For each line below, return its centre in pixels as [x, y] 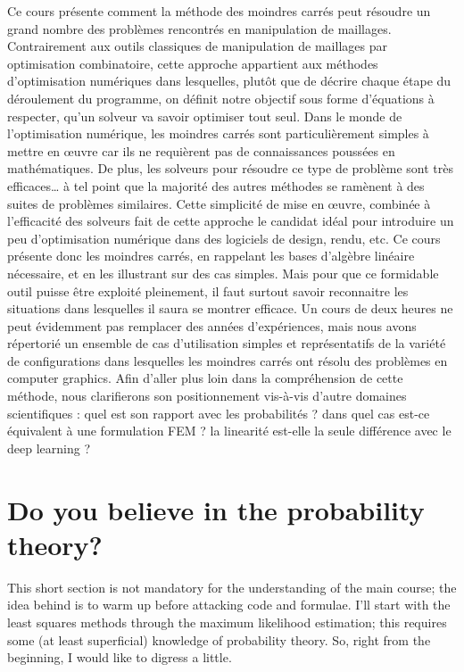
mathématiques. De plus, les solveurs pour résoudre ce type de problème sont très [230, 168]
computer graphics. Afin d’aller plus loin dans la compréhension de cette [205, 378]
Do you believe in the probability [216, 509]
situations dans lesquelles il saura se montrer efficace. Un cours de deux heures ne [230, 308]
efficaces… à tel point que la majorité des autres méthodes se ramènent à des [216, 185]
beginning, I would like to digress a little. [120, 657]
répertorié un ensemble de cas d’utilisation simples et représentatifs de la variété [227, 343]
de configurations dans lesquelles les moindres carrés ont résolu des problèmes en [228, 360]
